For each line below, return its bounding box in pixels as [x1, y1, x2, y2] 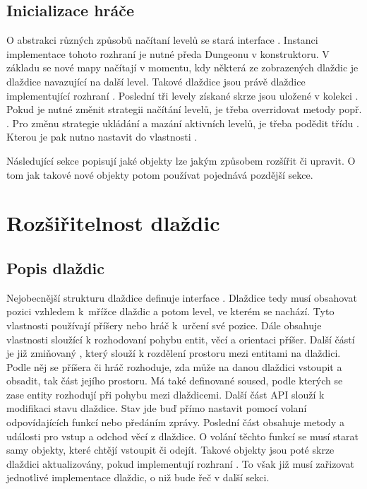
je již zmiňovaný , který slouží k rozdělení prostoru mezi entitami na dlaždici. [6, 346, 341, 360]
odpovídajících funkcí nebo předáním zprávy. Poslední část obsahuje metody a [6, 415, 344, 430]
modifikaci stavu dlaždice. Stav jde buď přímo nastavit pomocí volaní [6, 401, 307, 416]
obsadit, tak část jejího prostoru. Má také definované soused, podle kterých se [6, 373, 343, 388]
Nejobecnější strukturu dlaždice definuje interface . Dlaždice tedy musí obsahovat [6, 290, 357, 305]
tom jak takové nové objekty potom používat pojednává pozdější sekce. [6, 167, 313, 182]
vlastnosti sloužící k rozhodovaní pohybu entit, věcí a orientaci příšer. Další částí [6, 331, 355, 346]
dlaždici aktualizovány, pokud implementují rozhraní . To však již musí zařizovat [6, 456, 355, 471]
